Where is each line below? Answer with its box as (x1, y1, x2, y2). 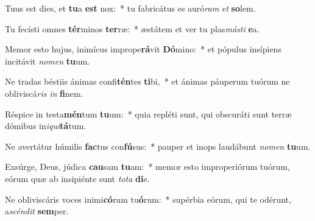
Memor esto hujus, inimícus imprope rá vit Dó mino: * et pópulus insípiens (5, 43, 281, 55)
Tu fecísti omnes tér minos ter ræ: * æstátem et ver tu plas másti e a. (5, 22, 260, 35)
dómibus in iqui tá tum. (5, 119, 87, 132)
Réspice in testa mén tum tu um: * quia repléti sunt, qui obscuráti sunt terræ (5, 107, 292, 120)
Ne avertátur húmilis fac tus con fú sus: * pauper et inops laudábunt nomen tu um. (5, 139, 311, 152)
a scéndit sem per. (5, 205, 69, 217)
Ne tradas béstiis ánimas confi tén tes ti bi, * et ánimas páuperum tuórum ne (5, 75, 290, 88)
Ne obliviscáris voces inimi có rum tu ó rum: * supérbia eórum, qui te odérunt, (5, 192, 291, 205)
